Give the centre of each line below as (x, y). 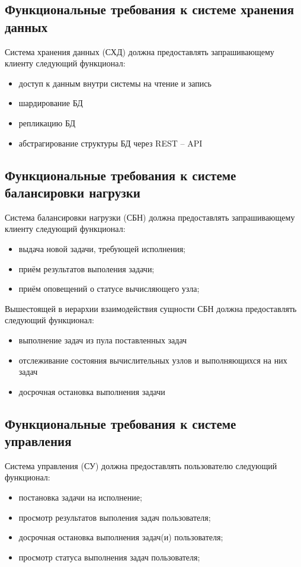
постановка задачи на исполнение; (80, 497)
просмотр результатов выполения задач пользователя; (115, 517)
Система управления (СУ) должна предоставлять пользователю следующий (141, 465)
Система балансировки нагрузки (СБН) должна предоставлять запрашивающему (150, 217)
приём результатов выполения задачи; (87, 268)
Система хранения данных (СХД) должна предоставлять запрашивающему (140, 51)
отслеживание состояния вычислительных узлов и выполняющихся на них (153, 360)
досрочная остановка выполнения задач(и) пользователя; (121, 537)
